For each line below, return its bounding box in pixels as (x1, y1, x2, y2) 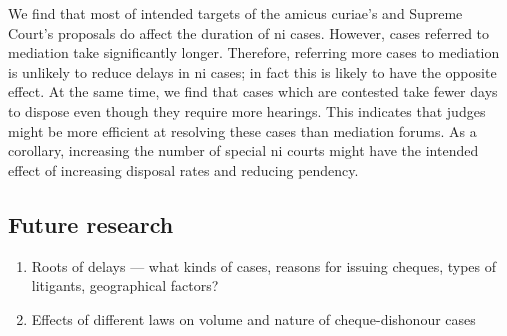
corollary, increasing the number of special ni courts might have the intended (8, 140, 479, 161)
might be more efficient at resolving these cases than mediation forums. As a (8, 120, 477, 141)
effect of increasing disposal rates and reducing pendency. (8, 159, 359, 180)
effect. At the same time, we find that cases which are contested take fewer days (8, 81, 498, 102)
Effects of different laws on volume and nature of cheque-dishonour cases (31, 308, 476, 329)
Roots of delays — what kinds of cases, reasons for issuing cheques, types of (31, 255, 497, 276)
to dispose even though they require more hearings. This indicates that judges (8, 100, 486, 121)
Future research (8, 208, 174, 239)
